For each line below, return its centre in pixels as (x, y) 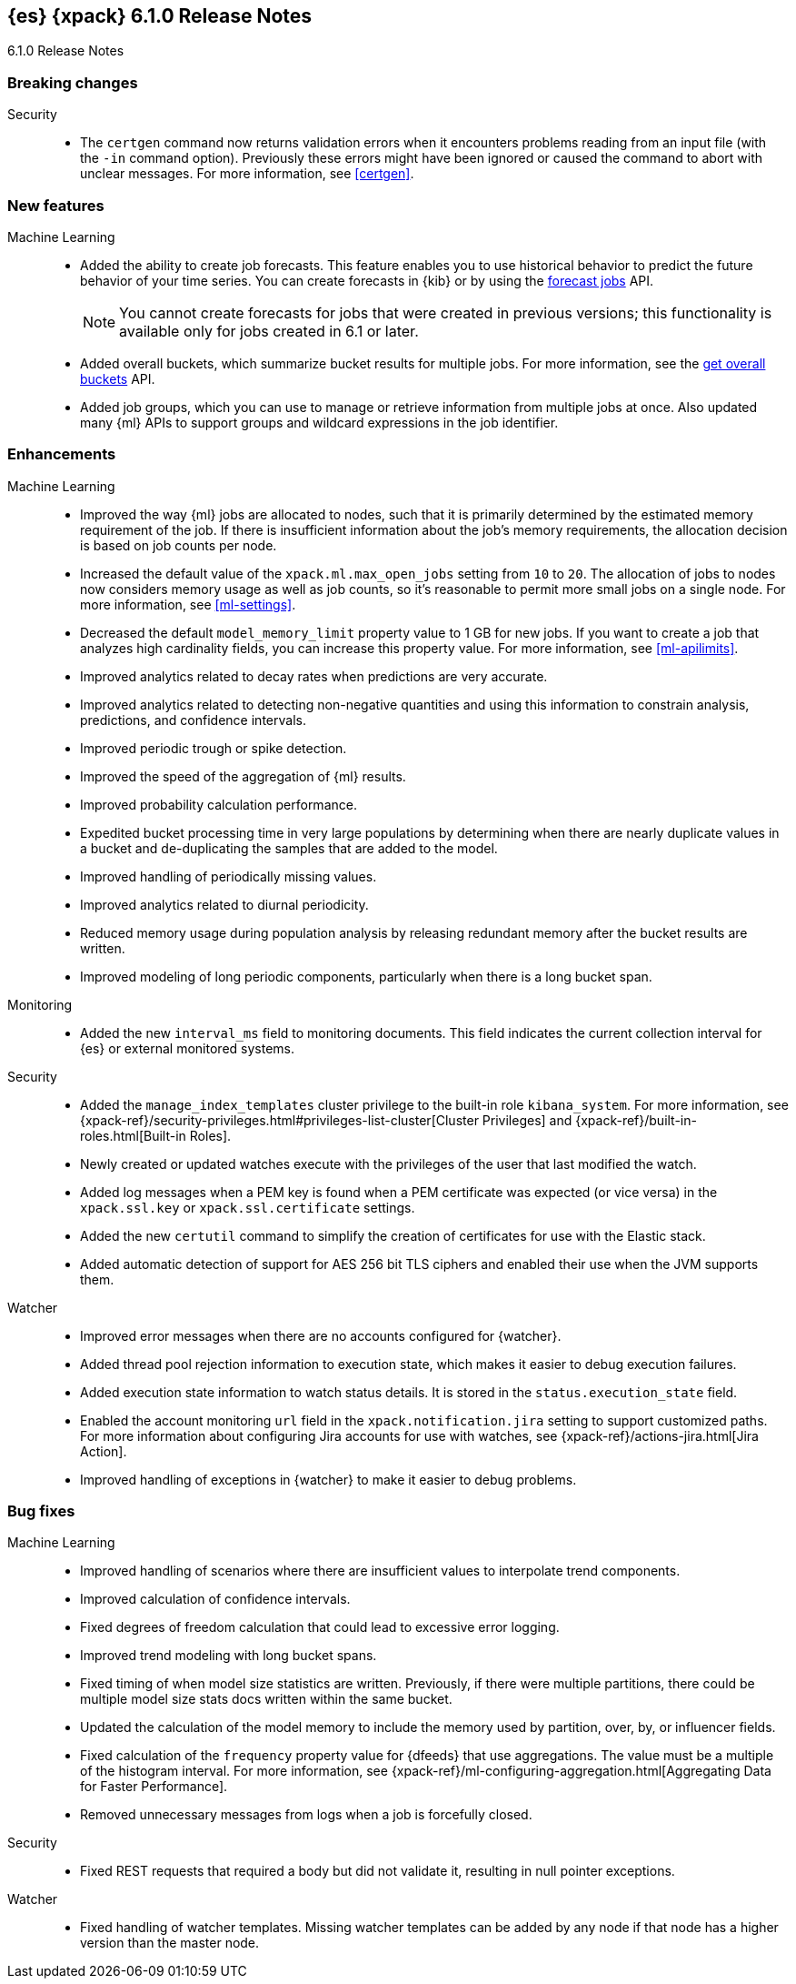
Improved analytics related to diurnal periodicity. (224, 904)
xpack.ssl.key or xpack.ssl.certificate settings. (248, 1207)
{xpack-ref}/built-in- (636, 1120)
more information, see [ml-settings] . (188, 604)
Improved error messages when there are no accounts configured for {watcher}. (321, 1335)
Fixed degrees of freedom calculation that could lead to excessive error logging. (320, 1627)
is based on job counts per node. (179, 545)
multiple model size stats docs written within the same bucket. (266, 1699)
